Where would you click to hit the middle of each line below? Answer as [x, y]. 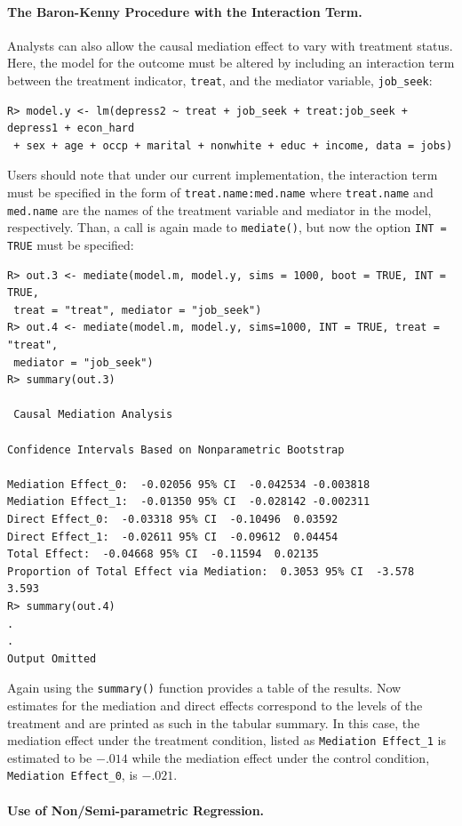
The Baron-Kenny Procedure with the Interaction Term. [185, 11]
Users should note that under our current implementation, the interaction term [223, 175]
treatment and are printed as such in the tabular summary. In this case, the [214, 722]
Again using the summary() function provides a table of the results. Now [204, 688]
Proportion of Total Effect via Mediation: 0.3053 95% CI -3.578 [211, 571]
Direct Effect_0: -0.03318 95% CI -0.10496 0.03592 [173, 519]
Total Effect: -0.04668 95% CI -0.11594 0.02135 [163, 554]
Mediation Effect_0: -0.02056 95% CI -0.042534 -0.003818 [189, 484]
